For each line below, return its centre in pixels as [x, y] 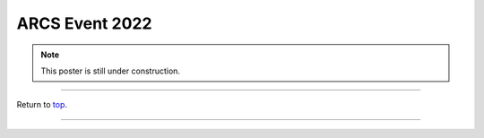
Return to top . [42, 105]
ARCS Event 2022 [84, 23]
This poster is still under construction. [111, 71]
